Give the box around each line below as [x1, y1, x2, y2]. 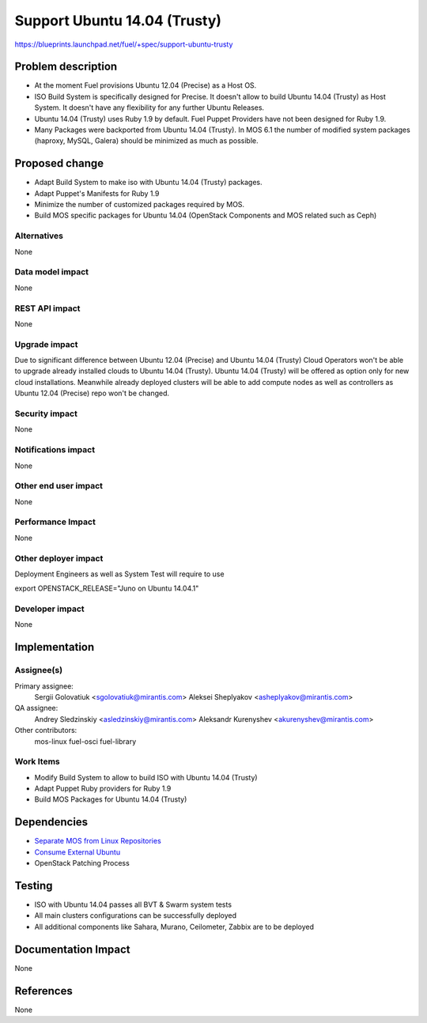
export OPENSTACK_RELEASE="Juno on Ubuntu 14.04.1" [14, 583, 199, 593]
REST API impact [14, 303, 81, 314]
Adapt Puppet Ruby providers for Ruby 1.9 [34, 783, 172, 794]
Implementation [14, 640, 95, 654]
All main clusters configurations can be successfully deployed [34, 911, 237, 920]
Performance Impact [14, 516, 96, 527]
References [14, 984, 73, 998]
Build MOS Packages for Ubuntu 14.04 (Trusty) [34, 795, 187, 804]
